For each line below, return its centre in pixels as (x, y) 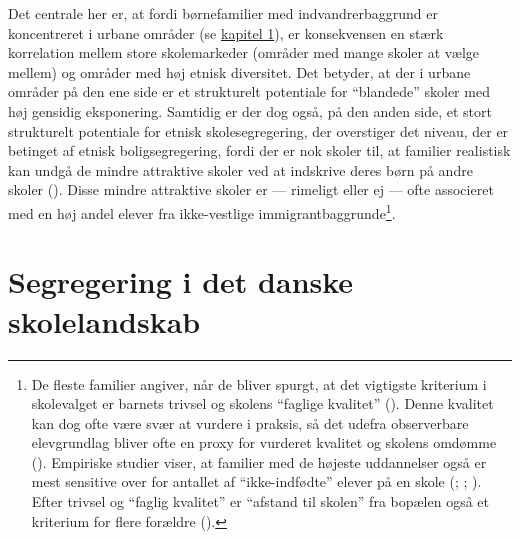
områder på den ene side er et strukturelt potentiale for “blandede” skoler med (249, 91)
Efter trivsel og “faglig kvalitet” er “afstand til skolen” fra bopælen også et (260, 501)
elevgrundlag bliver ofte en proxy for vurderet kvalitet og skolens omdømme (264, 442)
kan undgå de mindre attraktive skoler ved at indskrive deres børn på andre (240, 169)
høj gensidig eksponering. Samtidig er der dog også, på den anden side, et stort (250, 110)
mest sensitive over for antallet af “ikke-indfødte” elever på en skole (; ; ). (256, 481)
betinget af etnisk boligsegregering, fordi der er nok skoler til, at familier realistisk (259, 150)
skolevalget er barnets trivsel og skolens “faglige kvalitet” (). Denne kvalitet (262, 403)
